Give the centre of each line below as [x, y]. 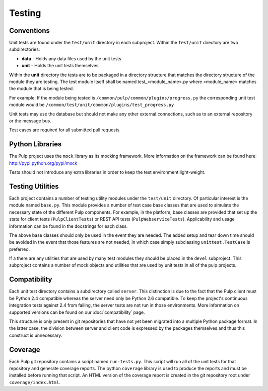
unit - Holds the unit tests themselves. [61, 66]
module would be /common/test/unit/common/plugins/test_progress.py [92, 105]
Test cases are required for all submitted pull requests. [65, 130]
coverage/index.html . [35, 382]
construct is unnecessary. [35, 335]
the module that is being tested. [42, 89]
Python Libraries [35, 144]
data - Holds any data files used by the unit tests [71, 58]
